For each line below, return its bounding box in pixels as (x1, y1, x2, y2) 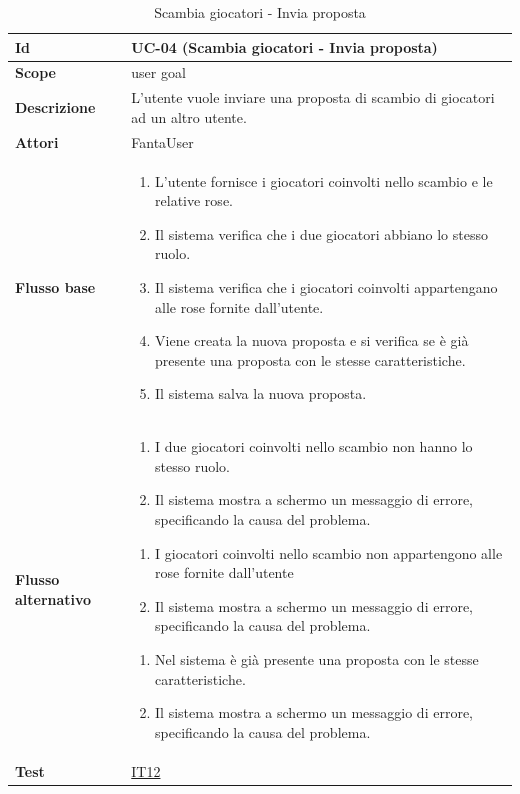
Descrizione (15, 97, 96, 118)
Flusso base (15, 276, 96, 297)
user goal (131, 62, 186, 83)
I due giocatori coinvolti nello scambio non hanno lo (155, 436, 473, 457)
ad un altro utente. (131, 106, 247, 127)
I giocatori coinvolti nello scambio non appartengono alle (155, 542, 503, 563)
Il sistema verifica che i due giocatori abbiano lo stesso (155, 223, 488, 244)
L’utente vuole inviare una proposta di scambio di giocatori (131, 87, 495, 108)
